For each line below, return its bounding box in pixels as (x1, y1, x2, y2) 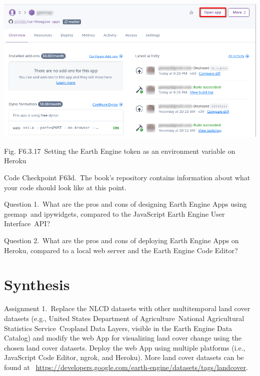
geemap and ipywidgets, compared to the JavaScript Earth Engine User (4, 208, 225, 219)
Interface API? (4, 218, 50, 229)
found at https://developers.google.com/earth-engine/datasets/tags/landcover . (4, 362, 248, 372)
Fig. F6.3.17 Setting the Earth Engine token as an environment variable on (4, 145, 235, 156)
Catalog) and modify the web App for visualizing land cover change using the (4, 333, 242, 343)
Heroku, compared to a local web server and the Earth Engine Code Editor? (4, 245, 238, 255)
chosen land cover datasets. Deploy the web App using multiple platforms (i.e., (4, 342, 245, 353)
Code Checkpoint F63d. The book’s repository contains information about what (4, 172, 250, 183)
